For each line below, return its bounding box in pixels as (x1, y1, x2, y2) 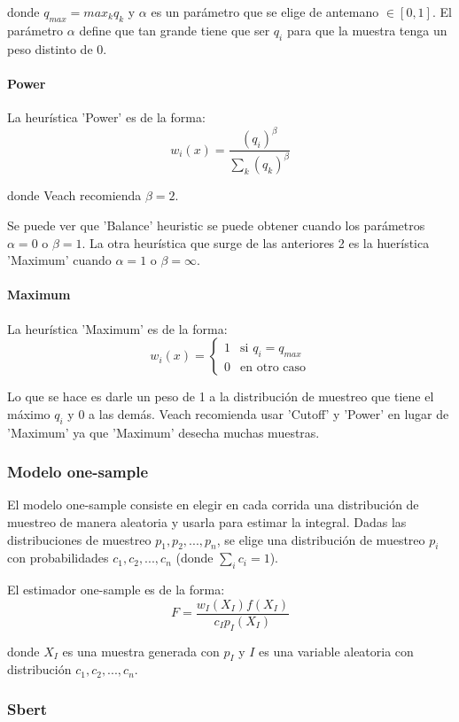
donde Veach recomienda (7, 186, 142, 205)
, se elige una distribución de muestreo (216, 530, 425, 548)
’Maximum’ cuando (7, 251, 112, 269)
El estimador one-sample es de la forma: (7, 580, 225, 599)
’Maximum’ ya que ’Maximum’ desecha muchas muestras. (7, 423, 320, 441)
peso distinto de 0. (7, 39, 107, 58)
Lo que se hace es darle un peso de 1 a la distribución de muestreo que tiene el (7, 387, 434, 406)
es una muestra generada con (62, 641, 220, 660)
